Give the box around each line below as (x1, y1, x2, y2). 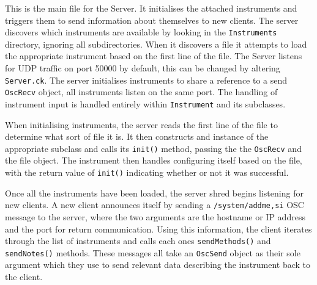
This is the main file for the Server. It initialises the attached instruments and (5, 2, 297, 14)
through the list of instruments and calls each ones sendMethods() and (5, 234, 271, 247)
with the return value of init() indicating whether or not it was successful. (5, 166, 289, 179)
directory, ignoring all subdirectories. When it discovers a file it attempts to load (5, 37, 307, 50)
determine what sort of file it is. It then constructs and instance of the (5, 130, 269, 143)
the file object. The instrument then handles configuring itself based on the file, (5, 154, 302, 167)
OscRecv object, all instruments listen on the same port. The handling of (5, 85, 278, 98)
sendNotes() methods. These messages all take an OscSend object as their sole (5, 246, 300, 259)
